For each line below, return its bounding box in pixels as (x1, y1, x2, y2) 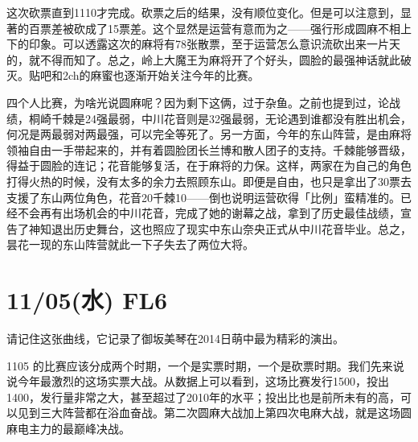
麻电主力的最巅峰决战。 (6, 420, 130, 436)
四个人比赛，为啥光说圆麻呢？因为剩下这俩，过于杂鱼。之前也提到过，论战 (6, 93, 400, 110)
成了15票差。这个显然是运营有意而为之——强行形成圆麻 (84, 19, 378, 36)
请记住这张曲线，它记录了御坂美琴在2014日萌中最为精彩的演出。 (6, 330, 344, 347)
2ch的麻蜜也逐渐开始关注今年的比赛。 (62, 67, 260, 84)
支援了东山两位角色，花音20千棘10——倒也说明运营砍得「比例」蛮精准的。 (6, 188, 400, 205)
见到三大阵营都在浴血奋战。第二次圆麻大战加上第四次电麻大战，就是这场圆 (17, 404, 412, 421)
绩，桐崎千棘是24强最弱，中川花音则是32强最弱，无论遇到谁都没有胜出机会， (6, 109, 412, 126)
